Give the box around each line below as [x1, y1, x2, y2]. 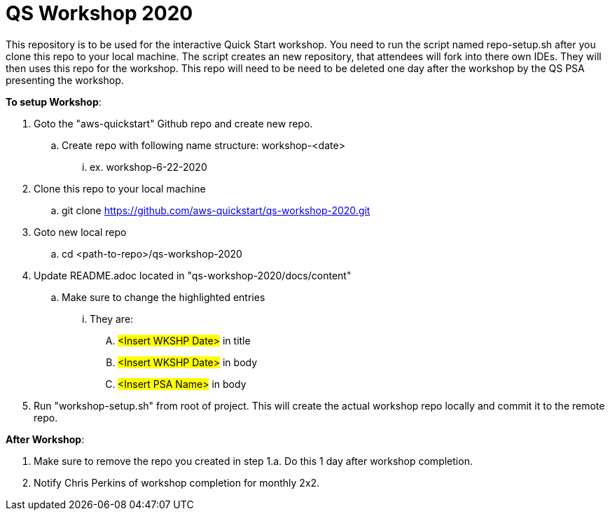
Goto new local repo [34, 225, 127, 238]
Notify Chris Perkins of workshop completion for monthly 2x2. [34, 476, 320, 489]
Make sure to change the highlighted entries [62, 291, 265, 303]
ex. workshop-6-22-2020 [90, 160, 207, 173]
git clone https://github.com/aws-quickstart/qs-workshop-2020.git [62, 204, 370, 216]
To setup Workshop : [6, 95, 102, 108]
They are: [90, 312, 134, 325]
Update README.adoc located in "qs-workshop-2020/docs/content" [34, 269, 352, 281]
